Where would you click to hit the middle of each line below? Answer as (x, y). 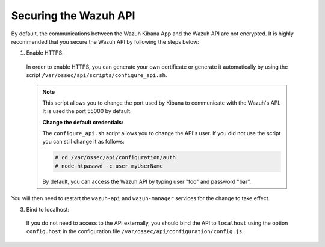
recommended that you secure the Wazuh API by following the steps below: (105, 41)
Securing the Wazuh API (73, 16)
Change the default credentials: (83, 122)
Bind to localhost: (48, 209)
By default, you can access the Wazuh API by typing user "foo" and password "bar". (147, 181)
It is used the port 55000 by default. (87, 111)
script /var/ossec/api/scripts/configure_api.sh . (97, 75)
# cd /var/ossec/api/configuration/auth (115, 157)
